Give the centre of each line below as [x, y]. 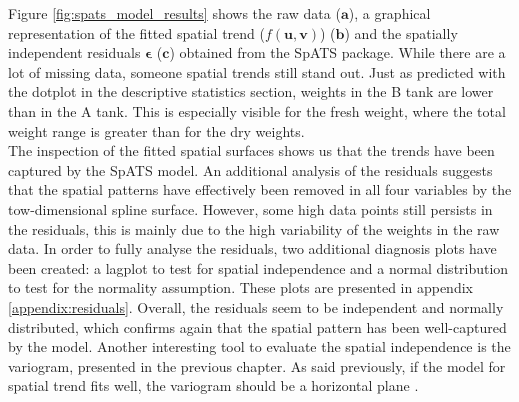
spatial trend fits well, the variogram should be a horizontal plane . [213, 385]
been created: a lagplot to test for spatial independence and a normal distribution [258, 267]
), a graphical [389, 13]
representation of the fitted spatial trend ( [136, 32]
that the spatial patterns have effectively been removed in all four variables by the [260, 189]
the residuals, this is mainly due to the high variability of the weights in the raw [254, 228]
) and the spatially [401, 32]
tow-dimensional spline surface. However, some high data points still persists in [250, 208]
